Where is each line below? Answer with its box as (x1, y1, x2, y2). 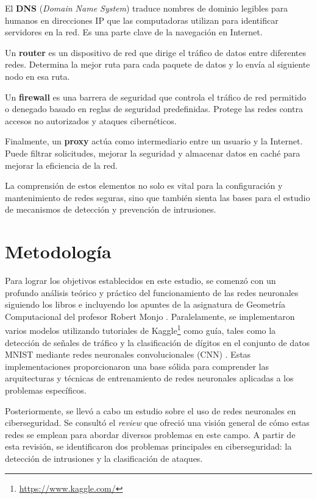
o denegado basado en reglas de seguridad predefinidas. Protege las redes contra (5, 102, 303, 115)
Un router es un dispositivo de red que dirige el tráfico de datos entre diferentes (5, 46, 307, 58)
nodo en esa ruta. (5, 69, 70, 82)
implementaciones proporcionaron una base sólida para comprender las (5, 359, 269, 372)
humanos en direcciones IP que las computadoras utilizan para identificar (5, 13, 279, 26)
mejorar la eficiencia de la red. (5, 158, 118, 171)
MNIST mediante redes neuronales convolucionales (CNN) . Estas (5, 348, 251, 361)
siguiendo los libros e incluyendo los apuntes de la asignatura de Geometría (5, 298, 285, 311)
